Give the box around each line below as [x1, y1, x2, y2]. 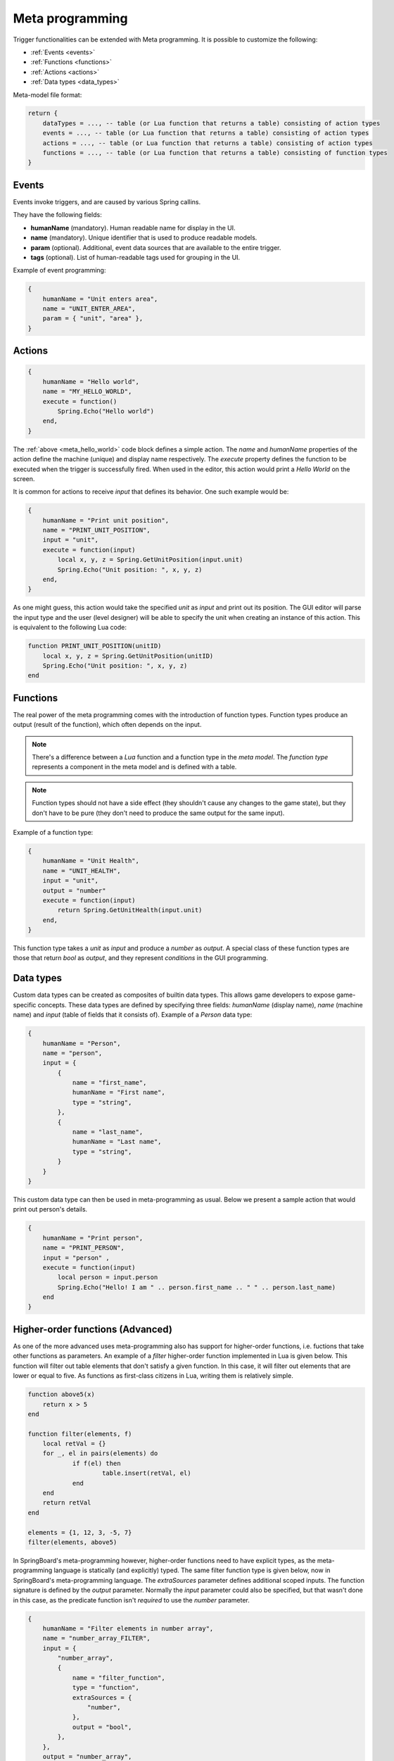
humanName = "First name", [72, 1088, 165, 1097]
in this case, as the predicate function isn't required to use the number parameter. [13, 1595, 250, 1604]
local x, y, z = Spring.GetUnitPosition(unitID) [42, 652, 214, 660]
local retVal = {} [42, 1440, 106, 1448]
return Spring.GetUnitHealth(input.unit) [57, 906, 203, 914]
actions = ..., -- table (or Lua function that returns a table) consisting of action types [42, 139, 373, 147]
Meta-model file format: [13, 90, 82, 99]
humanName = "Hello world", [42, 378, 140, 385]
